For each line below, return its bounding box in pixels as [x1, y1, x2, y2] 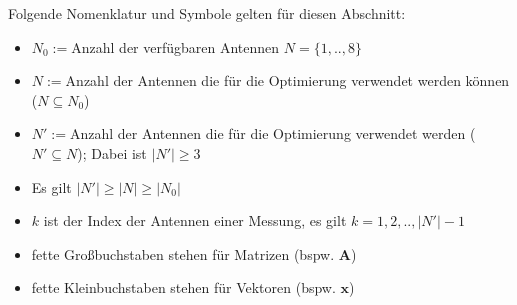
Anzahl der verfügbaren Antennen [71, 36, 280, 57]
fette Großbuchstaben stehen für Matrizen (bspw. [31, 243, 335, 264]
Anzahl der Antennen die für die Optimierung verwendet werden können [65, 70, 510, 91]
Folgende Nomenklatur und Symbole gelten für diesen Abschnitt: [8, 3, 406, 23]
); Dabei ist [77, 142, 147, 163]
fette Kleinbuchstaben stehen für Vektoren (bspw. [31, 277, 336, 298]
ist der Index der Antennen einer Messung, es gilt [43, 210, 347, 231]
